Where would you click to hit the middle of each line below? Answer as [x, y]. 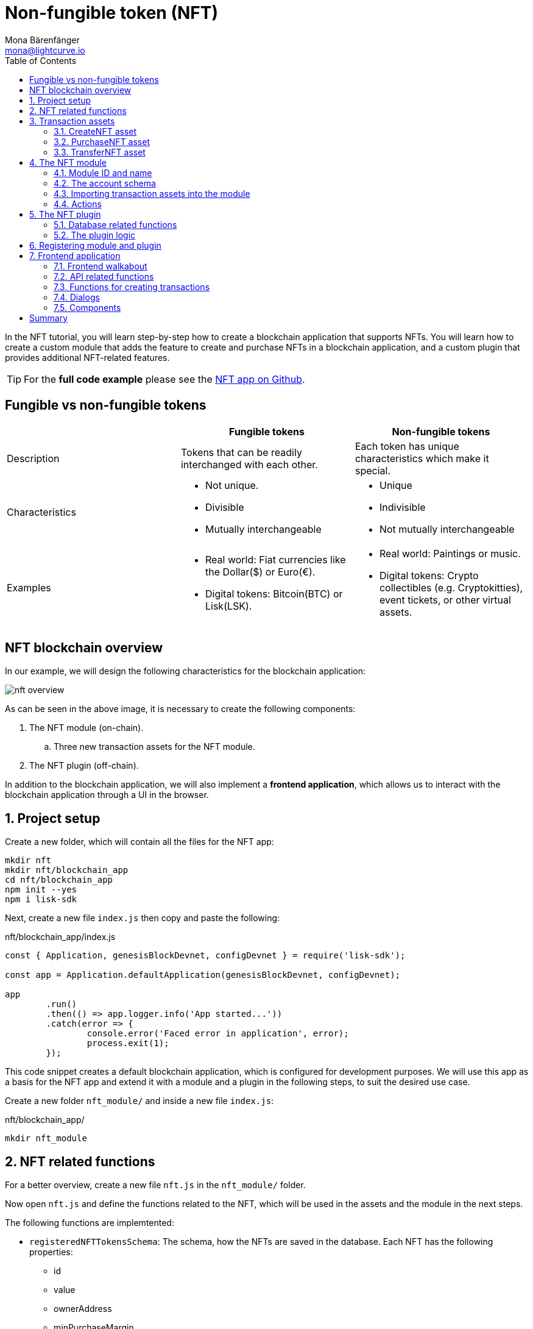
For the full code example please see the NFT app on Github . [164, 379]
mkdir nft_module [46, 1138]
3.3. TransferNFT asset [100, 152]
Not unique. [232, 485]
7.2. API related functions [104, 276]
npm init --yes [41, 890]
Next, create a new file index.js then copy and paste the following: [143, 918]
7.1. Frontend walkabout [101, 266]
